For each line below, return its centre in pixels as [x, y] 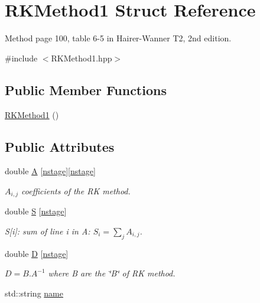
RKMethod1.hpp [82, 58]
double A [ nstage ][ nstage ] [50, 171]
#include [21, 58]
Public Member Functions [86, 89]
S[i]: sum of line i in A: [48, 231]
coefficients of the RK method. [76, 190]
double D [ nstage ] [37, 253]
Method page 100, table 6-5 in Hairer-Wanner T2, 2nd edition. [118, 38]
